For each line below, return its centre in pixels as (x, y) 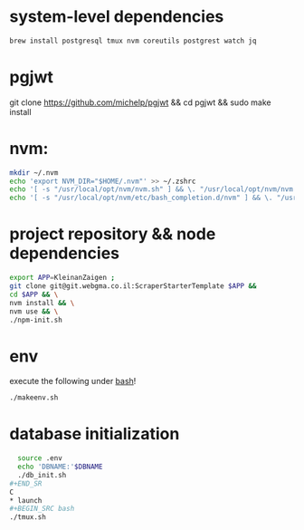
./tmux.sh (28, 517)
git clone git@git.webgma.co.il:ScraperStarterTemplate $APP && (133, 286)
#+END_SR (26, 483)
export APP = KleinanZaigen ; (62, 278)
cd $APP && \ (34, 294)
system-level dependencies (117, 17)
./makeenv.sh (34, 398)
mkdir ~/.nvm (34, 173)
